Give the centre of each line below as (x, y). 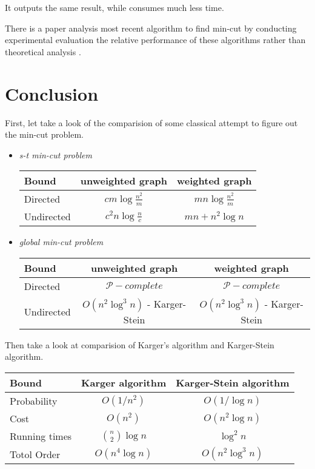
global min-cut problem (61, 242)
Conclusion (52, 93)
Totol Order (35, 454)
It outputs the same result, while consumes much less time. (114, 7)
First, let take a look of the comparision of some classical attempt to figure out (151, 122)
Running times (41, 436)
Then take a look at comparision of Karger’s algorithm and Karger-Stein (140, 344)
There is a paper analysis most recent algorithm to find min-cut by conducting (151, 28)
